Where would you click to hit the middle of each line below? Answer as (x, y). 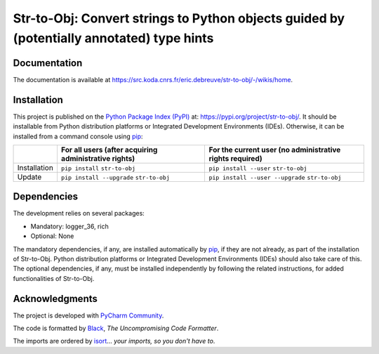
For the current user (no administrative (275, 150)
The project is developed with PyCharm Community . (88, 315)
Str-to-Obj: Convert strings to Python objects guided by (179, 18)
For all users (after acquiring (109, 150)
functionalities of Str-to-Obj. (54, 278)
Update (29, 177)
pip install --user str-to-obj (258, 168)
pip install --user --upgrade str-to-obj (275, 177)
